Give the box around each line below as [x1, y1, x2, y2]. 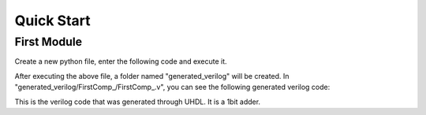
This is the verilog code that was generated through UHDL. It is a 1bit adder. [14, 97, 260, 106]
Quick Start [14, 12, 91, 29]
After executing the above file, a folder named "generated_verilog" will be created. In [14, 71, 290, 80]
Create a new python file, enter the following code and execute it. [14, 57, 228, 66]
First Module [14, 35, 83, 49]
